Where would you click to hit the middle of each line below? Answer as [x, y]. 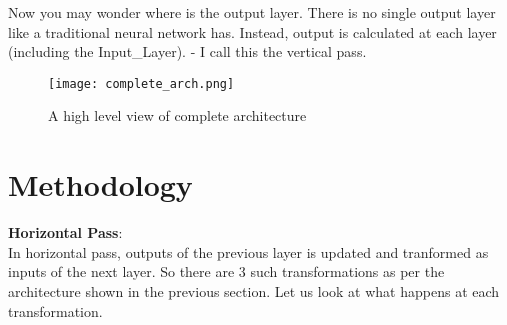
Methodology [100, 184]
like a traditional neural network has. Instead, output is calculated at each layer [252, 31]
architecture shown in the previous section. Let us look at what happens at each [254, 290]
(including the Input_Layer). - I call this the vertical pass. [187, 51]
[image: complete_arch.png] [141, 83]
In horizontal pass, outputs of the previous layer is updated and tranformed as [248, 251]
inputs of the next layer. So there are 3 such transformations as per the [226, 271]
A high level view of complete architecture [177, 115]
